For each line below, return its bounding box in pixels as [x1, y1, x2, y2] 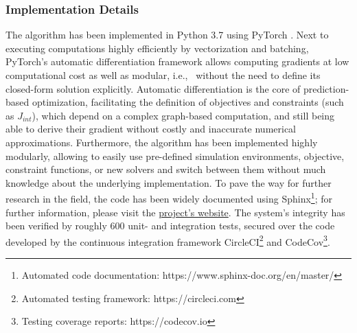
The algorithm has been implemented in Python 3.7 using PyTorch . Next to [5, 27, 329, 42]
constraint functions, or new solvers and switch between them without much [5, 162, 326, 176]
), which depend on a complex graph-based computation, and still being [32, 108, 335, 122]
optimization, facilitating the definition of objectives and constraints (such [32, 95, 344, 109]
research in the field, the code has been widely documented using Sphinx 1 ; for [5, 190, 332, 205]
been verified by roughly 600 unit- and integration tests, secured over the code [5, 218, 335, 233]
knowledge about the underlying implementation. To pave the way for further [5, 175, 332, 190]
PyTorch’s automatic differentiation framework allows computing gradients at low [5, 54, 349, 69]
